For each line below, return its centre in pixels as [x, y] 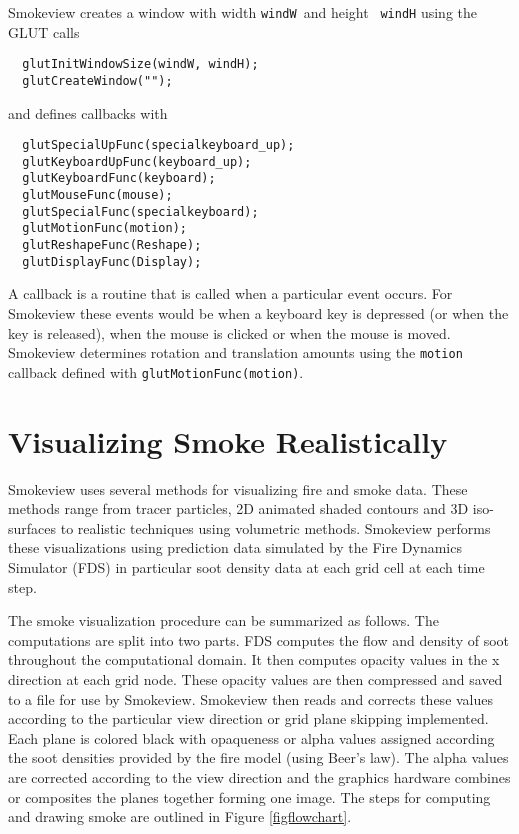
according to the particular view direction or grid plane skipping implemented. [248, 718]
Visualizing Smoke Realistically [228, 440]
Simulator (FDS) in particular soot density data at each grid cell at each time [246, 567]
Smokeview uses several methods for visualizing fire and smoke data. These [238, 488]
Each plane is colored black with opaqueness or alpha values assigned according [251, 737]
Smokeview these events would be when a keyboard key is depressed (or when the [258, 313]
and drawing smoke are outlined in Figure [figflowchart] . [180, 816]
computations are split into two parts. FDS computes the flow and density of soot [259, 639]
